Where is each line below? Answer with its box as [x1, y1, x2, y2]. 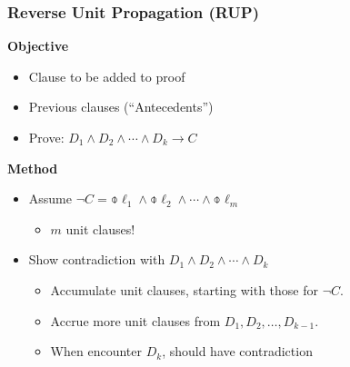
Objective [7, 36, 69, 55]
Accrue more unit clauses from [50, 311, 221, 330]
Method [7, 158, 58, 177]
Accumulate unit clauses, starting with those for [50, 280, 318, 299]
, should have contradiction [162, 342, 313, 361]
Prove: [28, 128, 65, 146]
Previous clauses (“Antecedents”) [28, 97, 214, 116]
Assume [28, 189, 72, 208]
